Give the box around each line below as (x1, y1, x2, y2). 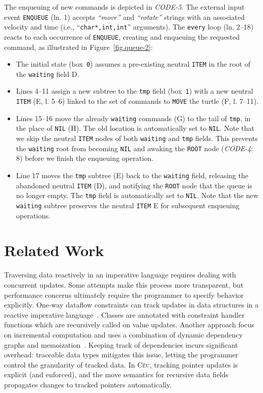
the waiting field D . (16, 68, 79, 79)
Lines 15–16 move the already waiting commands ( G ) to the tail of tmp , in (16, 113, 251, 123)
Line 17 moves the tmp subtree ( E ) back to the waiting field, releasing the (16, 170, 248, 180)
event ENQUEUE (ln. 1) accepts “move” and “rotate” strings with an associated (4, 11, 245, 22)
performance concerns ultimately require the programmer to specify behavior (4, 289, 244, 300)
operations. (16, 210, 51, 220)
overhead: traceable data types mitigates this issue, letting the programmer (4, 349, 239, 360)
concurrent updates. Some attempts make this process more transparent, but (4, 279, 244, 290)
